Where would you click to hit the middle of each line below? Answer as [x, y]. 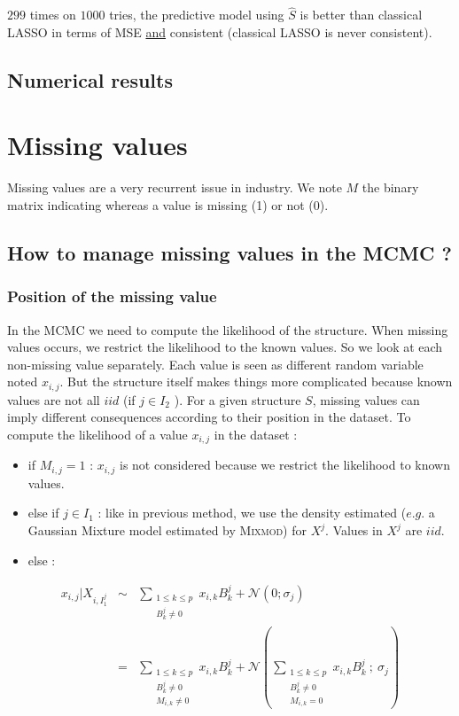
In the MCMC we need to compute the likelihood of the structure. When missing [228, 329]
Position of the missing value [112, 296]
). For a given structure [237, 399]
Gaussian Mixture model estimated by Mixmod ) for [167, 530]
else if [43, 513]
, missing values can [366, 399]
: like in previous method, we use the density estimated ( [252, 513]
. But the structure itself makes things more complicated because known [256, 381]
